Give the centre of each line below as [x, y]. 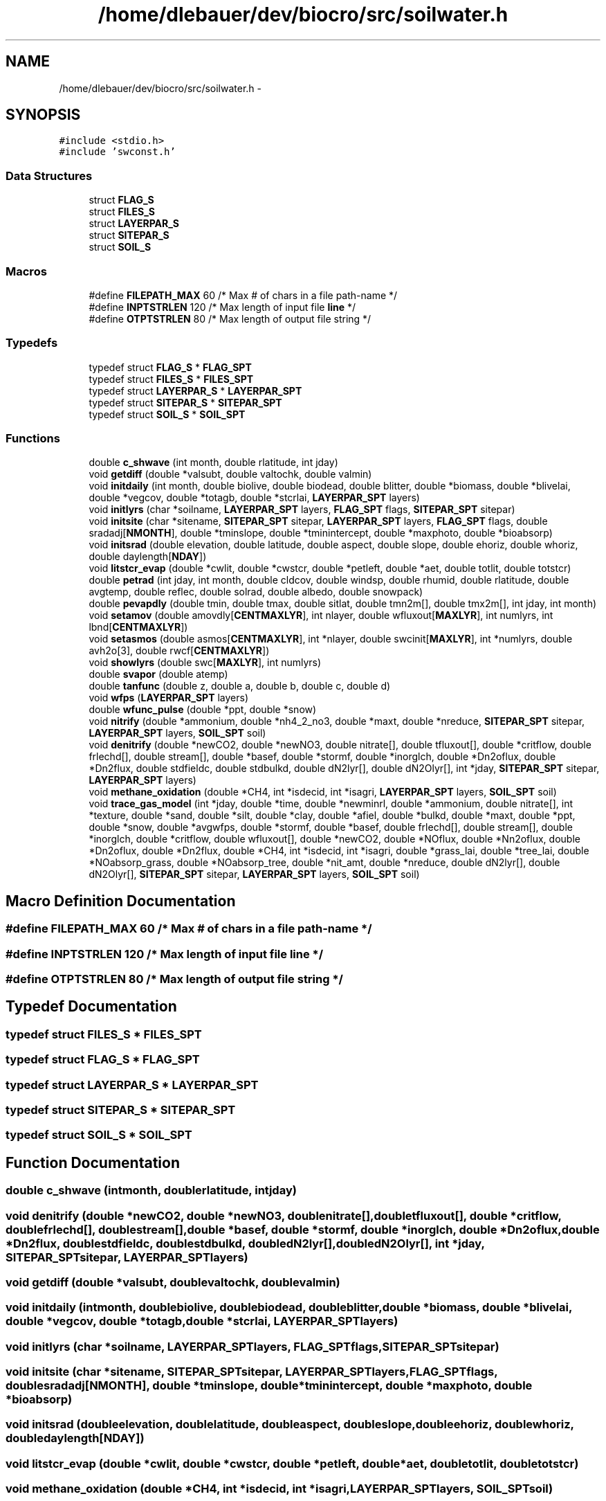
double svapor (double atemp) [158, 674]
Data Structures [49, 176]
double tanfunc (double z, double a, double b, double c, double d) [240, 686]
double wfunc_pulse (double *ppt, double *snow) [203, 710]
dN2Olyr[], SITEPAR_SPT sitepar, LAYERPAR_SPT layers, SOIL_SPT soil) [254, 874]
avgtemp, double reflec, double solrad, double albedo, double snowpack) [256, 592]
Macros [26, 271]
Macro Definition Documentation [121, 901]
